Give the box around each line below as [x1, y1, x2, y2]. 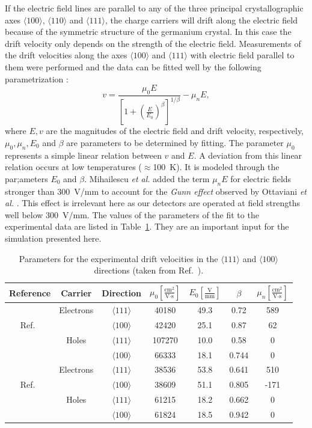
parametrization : [5, 72, 69, 85]
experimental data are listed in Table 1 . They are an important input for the [5, 220, 289, 233]
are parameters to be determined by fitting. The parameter [66, 136, 284, 148]
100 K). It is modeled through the [153, 160, 280, 173]
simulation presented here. [5, 232, 102, 245]
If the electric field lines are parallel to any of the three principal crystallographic [5, 2, 304, 14]
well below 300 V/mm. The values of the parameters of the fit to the [5, 208, 259, 221]
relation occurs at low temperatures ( [5, 160, 142, 173]
